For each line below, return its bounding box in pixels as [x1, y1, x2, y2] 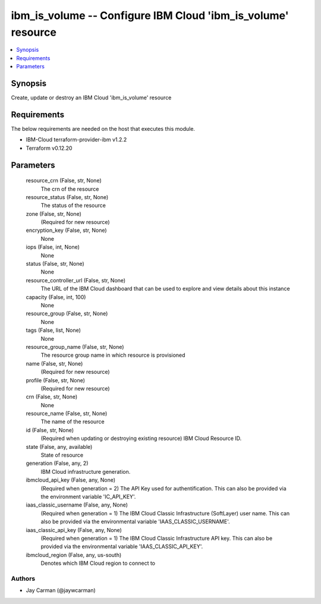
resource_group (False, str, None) [26, 310, 108, 317]
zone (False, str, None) [26, 210, 81, 217]
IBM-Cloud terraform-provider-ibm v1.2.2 [26, 136, 127, 143]
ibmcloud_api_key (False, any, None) [26, 476, 116, 484]
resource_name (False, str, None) [26, 410, 108, 417]
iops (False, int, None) [26, 244, 80, 251]
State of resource [40, 452, 84, 459]
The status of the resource [40, 202, 106, 209]
